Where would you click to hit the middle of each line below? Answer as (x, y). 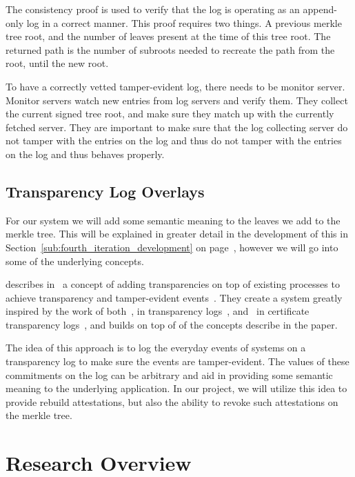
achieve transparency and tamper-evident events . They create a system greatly (174, 297)
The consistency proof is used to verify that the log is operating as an (153, 9)
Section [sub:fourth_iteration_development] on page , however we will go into (172, 247)
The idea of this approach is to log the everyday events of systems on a (156, 348)
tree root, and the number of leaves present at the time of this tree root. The (168, 36)
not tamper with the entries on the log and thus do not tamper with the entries (174, 140)
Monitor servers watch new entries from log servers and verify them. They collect (177, 100)
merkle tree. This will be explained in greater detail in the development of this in (177, 234)
